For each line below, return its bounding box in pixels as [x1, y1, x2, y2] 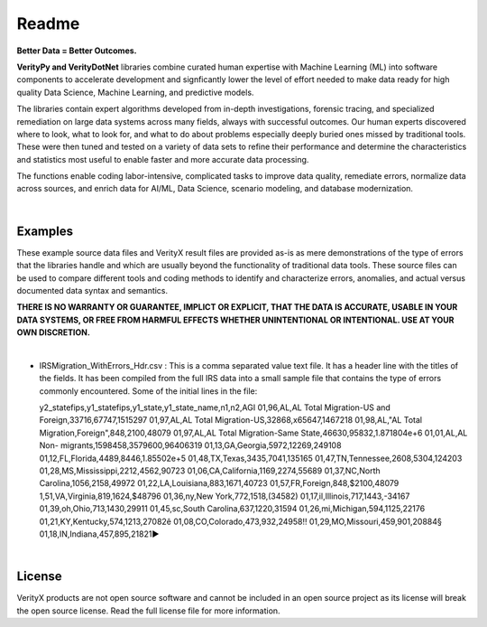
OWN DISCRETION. [16, 327, 90, 338]
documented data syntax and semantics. [16, 285, 169, 295]
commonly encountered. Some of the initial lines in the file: [39, 385, 258, 397]
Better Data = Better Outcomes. [16, 45, 137, 56]
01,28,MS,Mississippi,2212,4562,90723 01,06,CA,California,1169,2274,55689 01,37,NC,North [39, 465, 381, 476]
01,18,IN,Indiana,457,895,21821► [39, 529, 160, 539]
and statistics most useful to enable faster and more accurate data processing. [16, 154, 309, 164]
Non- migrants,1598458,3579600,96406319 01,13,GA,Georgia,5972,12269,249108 [39, 440, 342, 451]
